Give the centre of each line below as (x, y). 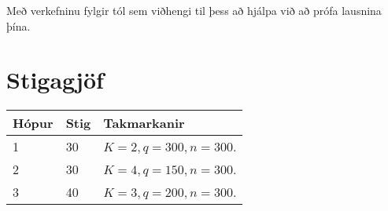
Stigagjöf (55, 80)
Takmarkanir (144, 123)
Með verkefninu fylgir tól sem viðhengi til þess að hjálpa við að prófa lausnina (194, 10)
